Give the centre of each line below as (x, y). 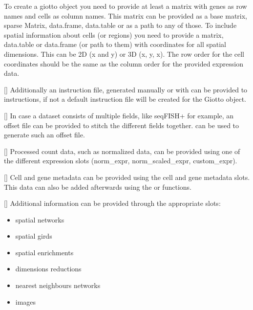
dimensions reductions (48, 269)
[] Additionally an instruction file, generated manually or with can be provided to (126, 89)
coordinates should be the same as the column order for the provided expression (124, 63)
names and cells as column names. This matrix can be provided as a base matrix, (126, 15)
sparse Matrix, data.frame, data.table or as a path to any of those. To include (120, 25)
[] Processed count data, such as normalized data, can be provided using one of (122, 151)
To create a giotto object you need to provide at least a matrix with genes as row (126, 6)
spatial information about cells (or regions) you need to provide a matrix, (114, 34)
